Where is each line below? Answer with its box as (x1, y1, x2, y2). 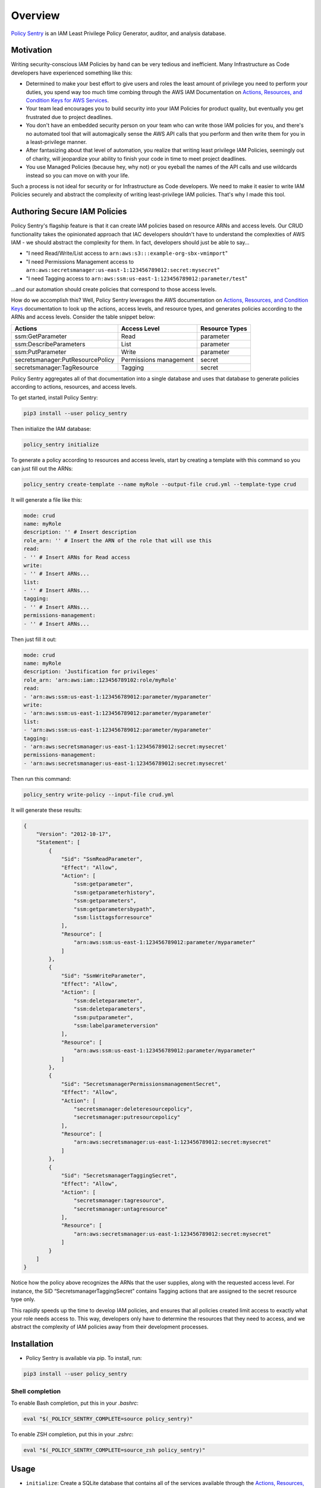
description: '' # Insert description (23, 529, 137, 536)
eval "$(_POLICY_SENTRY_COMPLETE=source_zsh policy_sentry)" (23, 1446, 206, 1453)
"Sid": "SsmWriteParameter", (61, 972, 146, 979)
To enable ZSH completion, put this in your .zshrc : (11, 1430, 134, 1437)
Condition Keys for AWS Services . (26, 97, 109, 104)
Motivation (11, 45, 52, 55)
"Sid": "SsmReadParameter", (61, 856, 143, 862)
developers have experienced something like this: (11, 69, 133, 76)
